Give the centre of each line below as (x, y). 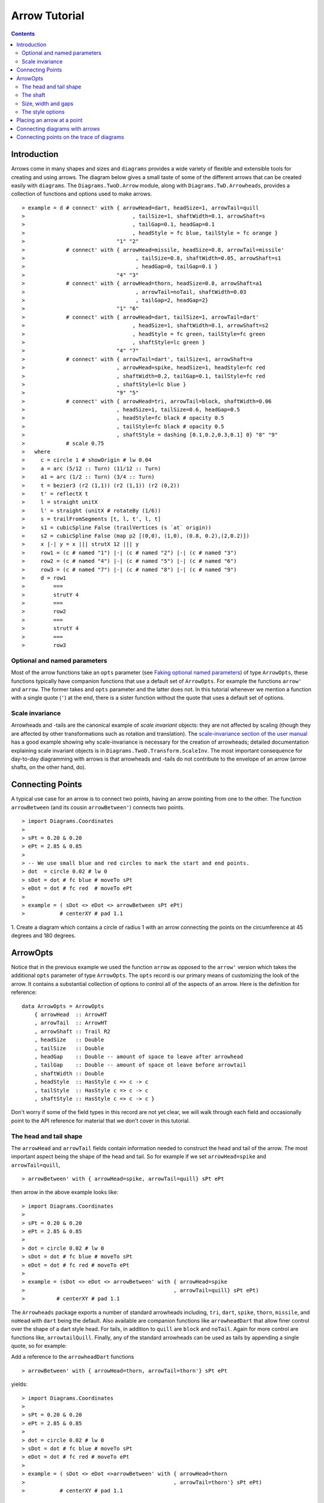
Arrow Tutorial (48, 16)
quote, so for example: (39, 1346)
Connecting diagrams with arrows (58, 129)
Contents (23, 34)
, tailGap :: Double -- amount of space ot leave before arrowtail (140, 1065)
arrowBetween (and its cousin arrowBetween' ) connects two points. (98, 807)
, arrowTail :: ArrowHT (70, 1023)
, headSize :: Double (69, 1040)
